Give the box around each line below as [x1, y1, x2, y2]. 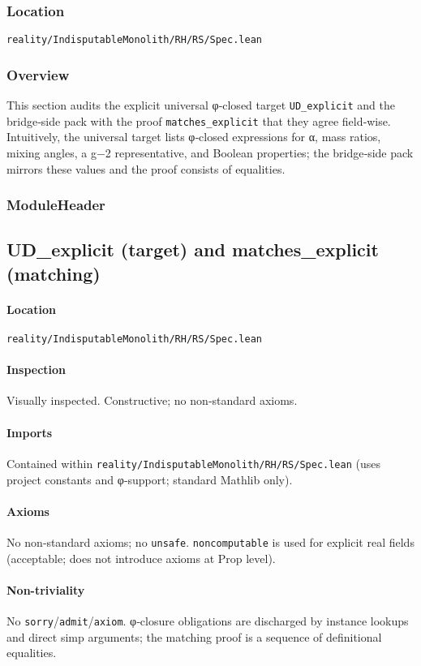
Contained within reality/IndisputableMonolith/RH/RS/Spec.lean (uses [6, 454, 380, 471]
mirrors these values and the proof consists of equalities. [6, 160, 286, 177]
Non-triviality [6, 581, 85, 598]
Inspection [6, 361, 67, 378]
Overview [6, 64, 70, 84]
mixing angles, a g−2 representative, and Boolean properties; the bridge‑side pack [6, 144, 414, 161]
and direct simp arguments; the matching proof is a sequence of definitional [6, 628, 382, 645]
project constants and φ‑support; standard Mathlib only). [6, 470, 293, 488]
